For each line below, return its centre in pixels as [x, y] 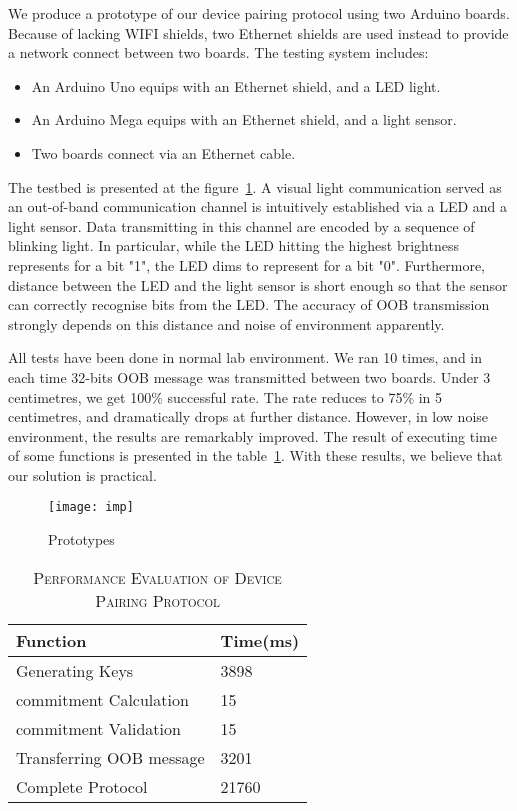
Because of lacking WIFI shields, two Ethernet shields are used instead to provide [258, 32]
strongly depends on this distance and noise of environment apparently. [226, 323]
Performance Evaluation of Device [157, 577]
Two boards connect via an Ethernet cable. [163, 152]
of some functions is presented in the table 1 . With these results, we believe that [255, 455]
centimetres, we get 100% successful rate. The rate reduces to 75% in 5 [225, 396]
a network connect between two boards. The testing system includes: [218, 52]
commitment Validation [98, 728]
